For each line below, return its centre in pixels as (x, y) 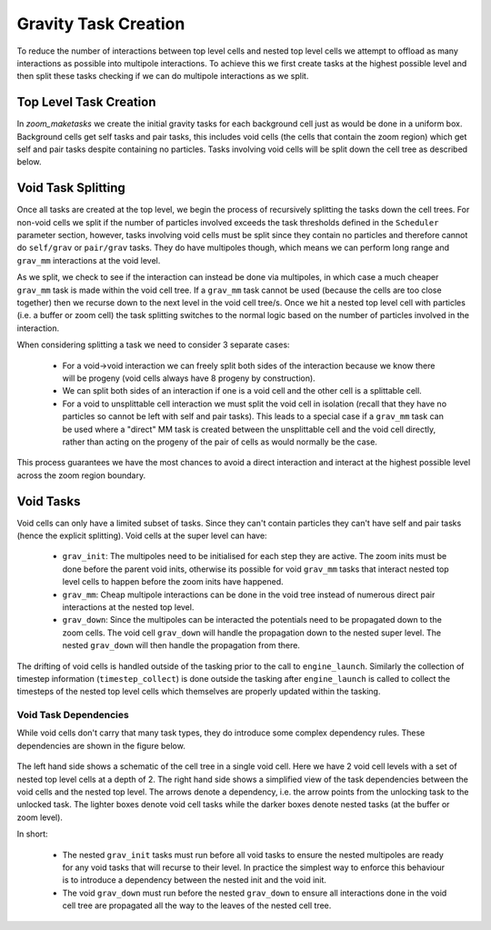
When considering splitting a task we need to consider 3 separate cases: (153, 345)
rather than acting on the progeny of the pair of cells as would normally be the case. (220, 442)
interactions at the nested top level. (128, 607)
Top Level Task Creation (86, 102)
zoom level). (40, 817)
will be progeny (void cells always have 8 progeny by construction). (189, 378)
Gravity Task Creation (101, 24)
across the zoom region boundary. (81, 475)
